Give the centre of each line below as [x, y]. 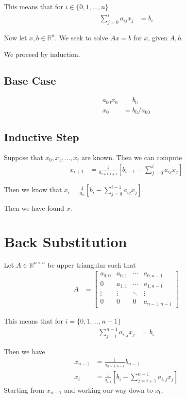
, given [158, 37]
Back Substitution [66, 241]
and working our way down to [108, 389]
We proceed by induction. [42, 54]
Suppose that [24, 157]
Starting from [24, 389]
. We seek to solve [82, 37]
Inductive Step [42, 137]
